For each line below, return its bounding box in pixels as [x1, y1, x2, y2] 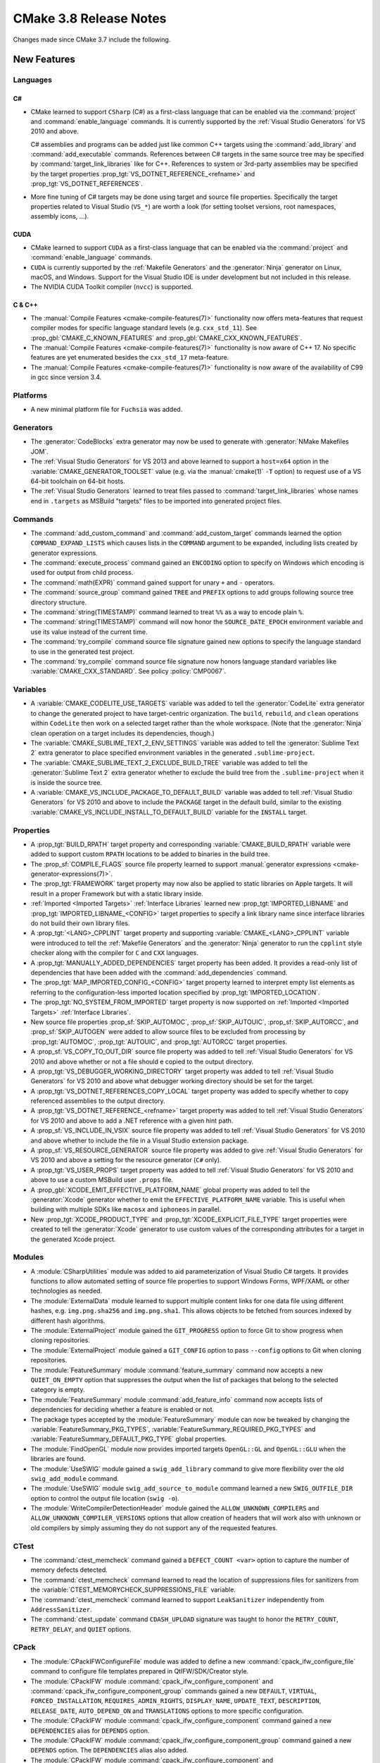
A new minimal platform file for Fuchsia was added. [30, 405, 183, 414]
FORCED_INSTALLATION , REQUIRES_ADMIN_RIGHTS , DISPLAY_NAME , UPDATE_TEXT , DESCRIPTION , [30, 1697, 322, 1705]
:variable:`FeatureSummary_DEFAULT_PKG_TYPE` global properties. [30, 1435, 227, 1444]
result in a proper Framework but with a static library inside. [30, 889, 203, 898]
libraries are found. [30, 1455, 86, 1463]
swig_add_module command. [30, 1474, 120, 1482]
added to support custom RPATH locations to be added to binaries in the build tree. [30, 850, 270, 858]
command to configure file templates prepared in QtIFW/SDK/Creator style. [30, 1667, 249, 1676]
